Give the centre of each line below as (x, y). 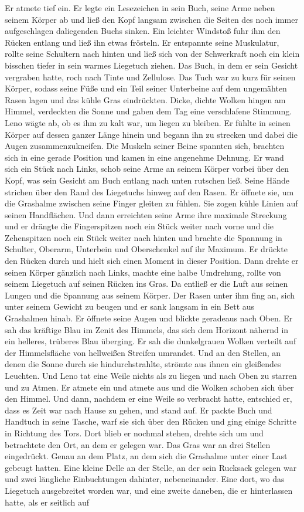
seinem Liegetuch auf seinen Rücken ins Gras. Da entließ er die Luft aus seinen (146, 284)
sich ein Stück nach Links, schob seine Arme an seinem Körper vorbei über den (147, 169)
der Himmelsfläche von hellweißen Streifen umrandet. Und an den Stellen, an (143, 352)
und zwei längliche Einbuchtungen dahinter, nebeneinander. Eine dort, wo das (145, 479)
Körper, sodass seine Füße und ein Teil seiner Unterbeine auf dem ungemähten (146, 88)
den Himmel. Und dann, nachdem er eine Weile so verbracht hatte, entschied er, (148, 399)
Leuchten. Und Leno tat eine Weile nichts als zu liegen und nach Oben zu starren (151, 375)
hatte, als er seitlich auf (47, 502)
